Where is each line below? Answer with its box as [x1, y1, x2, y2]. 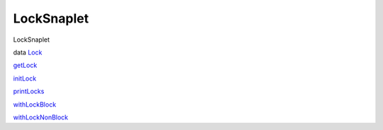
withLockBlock [13, 100, 57, 109]
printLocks [13, 87, 45, 95]
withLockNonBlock [13, 113, 69, 122]
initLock [13, 74, 37, 83]
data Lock [13, 48, 43, 57]
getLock [13, 61, 38, 70]
